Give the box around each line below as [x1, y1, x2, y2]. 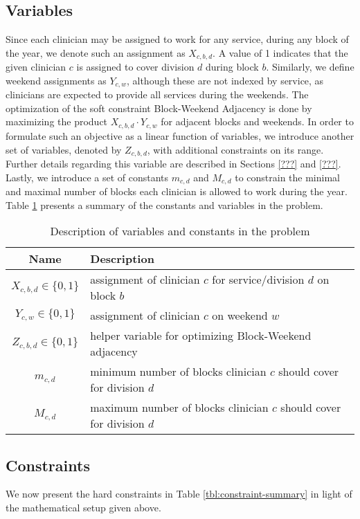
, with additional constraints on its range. [147, 142, 324, 156]
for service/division [212, 271, 305, 288]
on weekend [212, 307, 268, 324]
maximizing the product [6, 114, 108, 129]
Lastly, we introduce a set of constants [6, 170, 169, 184]
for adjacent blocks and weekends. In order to [161, 114, 354, 129]
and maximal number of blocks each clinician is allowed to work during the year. [6, 184, 348, 199]
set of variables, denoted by [6, 142, 122, 156]
